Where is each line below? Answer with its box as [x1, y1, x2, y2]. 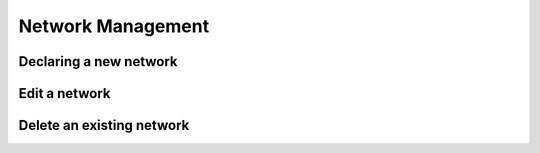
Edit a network [18, 85, 111, 102]
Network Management [18, 15, 210, 37]
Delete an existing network [18, 117, 190, 134]
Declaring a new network [18, 53, 179, 70]
